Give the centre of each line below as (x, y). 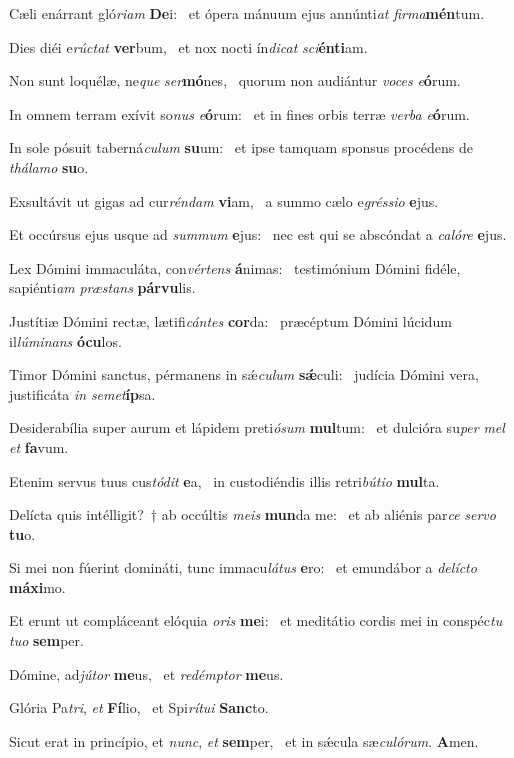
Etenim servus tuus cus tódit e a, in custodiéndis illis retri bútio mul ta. (224, 480)
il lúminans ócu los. (65, 340)
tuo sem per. (46, 640)
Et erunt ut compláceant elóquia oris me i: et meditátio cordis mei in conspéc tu (256, 620)
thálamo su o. (49, 166)
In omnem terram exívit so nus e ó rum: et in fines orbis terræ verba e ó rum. (239, 113)
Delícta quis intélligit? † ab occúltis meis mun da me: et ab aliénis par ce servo (252, 514)
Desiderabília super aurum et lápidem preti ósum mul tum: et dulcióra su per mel (257, 427)
